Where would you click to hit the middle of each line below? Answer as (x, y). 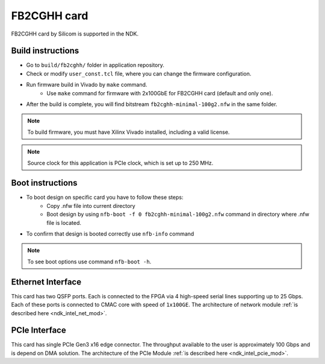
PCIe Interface (39, 331)
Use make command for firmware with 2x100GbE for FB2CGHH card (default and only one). (160, 93)
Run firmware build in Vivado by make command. (87, 85)
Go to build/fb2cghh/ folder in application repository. (95, 65)
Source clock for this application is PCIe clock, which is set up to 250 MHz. (120, 163)
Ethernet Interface (46, 282)
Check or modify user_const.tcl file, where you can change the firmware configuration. (139, 74)
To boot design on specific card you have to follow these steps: (105, 197)
